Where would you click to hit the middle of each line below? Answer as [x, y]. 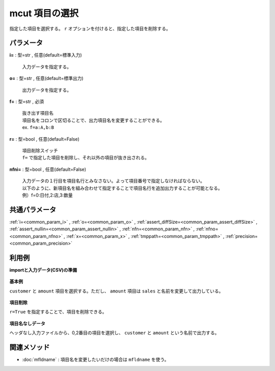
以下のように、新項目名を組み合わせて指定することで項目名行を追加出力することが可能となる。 [122, 188]
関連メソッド [30, 347]
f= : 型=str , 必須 [27, 101]
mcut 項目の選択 [44, 13]
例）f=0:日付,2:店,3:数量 [48, 195]
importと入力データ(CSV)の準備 [43, 270]
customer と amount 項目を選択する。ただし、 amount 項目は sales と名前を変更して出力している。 [116, 291]
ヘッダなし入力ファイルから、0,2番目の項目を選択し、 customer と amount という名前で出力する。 [114, 333]
